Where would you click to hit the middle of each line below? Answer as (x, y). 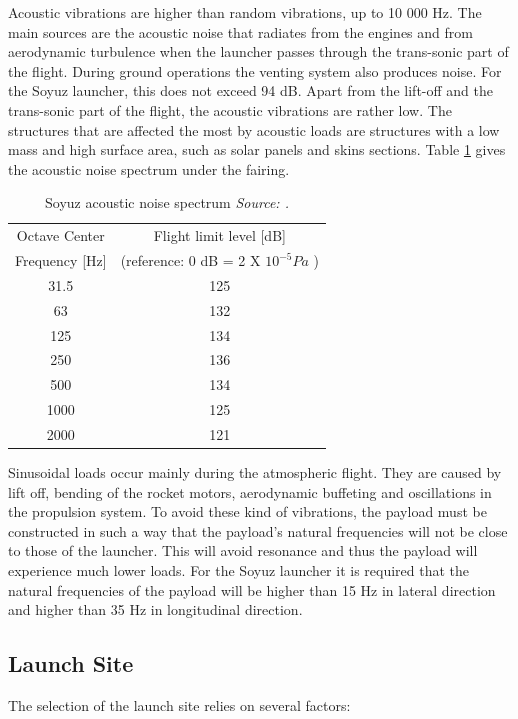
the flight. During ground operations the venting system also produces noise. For (255, 70)
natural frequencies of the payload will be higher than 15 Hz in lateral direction (252, 589)
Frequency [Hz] (61, 260)
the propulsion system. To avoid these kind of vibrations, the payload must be (247, 511)
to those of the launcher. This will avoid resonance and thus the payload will (243, 550)
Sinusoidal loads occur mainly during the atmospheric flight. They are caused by (255, 472)
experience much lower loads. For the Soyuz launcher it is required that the (239, 570)
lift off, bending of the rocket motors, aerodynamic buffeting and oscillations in (250, 491)
